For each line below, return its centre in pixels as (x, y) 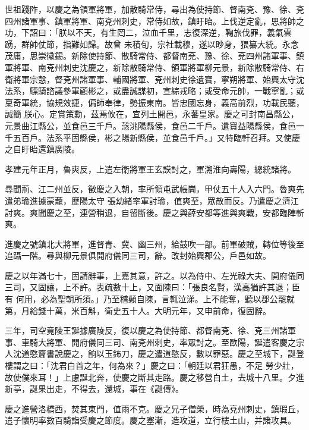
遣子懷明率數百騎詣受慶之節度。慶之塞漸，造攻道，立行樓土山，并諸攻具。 (150, 420)
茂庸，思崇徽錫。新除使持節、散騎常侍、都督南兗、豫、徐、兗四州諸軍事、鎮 (154, 56)
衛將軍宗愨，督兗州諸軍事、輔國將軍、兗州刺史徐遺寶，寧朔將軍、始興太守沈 (154, 79)
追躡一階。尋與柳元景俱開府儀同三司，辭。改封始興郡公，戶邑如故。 (138, 255)
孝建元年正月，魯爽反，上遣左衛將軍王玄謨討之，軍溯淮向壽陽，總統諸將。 (150, 169)
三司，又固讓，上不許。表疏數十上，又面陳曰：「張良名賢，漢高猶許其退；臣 (152, 287)
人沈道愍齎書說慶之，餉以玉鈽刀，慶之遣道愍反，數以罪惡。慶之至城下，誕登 (154, 354)
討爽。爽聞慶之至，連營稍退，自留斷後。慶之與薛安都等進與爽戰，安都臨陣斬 (154, 212)
